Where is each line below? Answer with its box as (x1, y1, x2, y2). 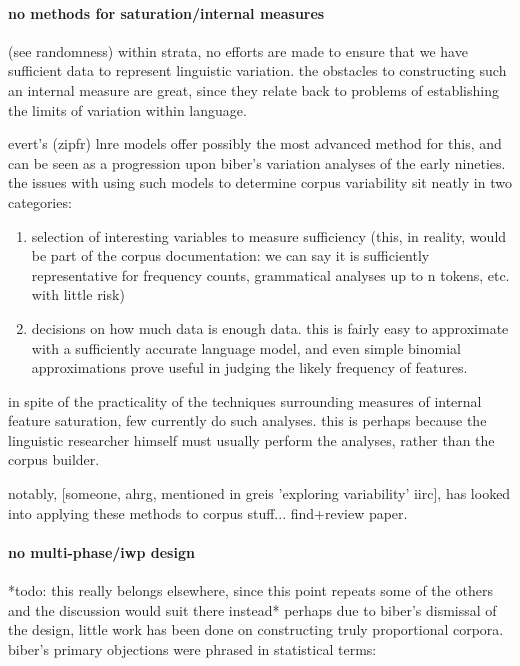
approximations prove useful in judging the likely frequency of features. (31, 357, 468, 378)
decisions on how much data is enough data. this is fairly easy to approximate (31, 317, 509, 338)
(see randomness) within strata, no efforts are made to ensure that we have (8, 40, 468, 61)
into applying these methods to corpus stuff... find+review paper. (8, 502, 408, 523)
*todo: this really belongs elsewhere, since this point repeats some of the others (8, 580, 493, 601)
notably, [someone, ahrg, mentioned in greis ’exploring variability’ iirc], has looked (8, 483, 511, 504)
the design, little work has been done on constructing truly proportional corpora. (8, 619, 504, 640)
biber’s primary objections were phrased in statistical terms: (8, 638, 377, 659)
